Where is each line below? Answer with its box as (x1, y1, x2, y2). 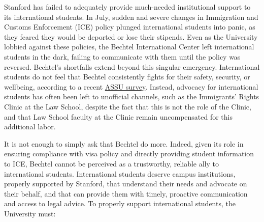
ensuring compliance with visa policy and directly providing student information (4, 148, 254, 159)
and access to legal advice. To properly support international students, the (4, 198, 236, 209)
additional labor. (4, 121, 56, 132)
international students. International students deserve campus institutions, (4, 168, 236, 179)
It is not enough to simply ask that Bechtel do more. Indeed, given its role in (4, 138, 244, 149)
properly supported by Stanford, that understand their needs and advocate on (4, 178, 247, 189)
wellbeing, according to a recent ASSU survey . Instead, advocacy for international (4, 81, 258, 92)
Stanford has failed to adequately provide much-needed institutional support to (4, 2, 251, 12)
